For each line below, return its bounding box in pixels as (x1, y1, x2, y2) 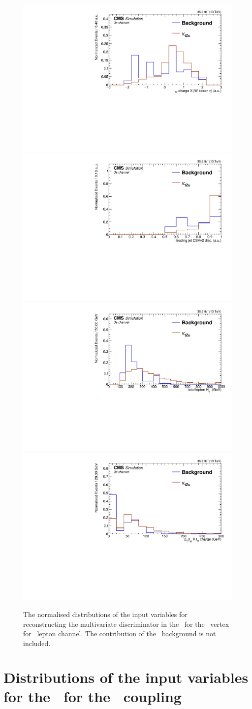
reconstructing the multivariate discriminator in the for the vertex (23, 618, 229, 629)
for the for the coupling (3, 686, 182, 706)
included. (23, 638, 51, 648)
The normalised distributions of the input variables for (23, 609, 188, 619)
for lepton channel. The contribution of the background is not (23, 628, 216, 639)
